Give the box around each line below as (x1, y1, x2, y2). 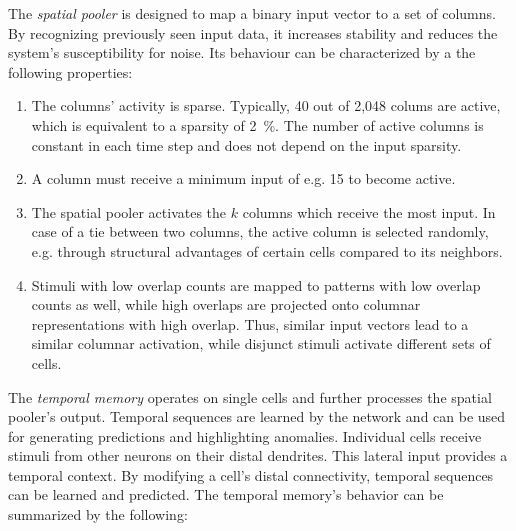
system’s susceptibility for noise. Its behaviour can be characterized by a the (8, 42, 476, 63)
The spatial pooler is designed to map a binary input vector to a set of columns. (8, 3, 496, 23)
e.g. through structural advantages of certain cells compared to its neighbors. (31, 240, 503, 261)
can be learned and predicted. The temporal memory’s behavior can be (8, 484, 444, 505)
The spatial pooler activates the (31, 201, 227, 222)
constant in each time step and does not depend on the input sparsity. (31, 134, 462, 155)
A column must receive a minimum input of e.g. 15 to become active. (31, 168, 456, 189)
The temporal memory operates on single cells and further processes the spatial (8, 386, 492, 407)
